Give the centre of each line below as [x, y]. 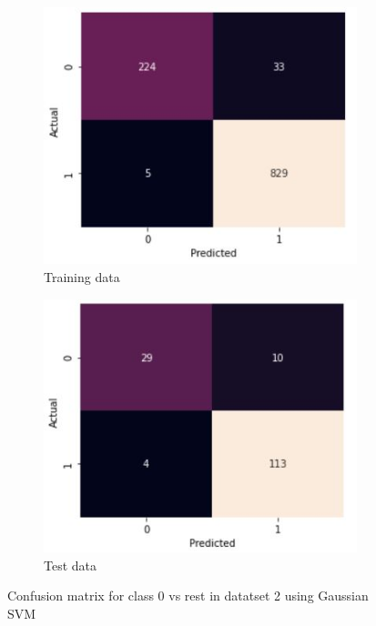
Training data [82, 277]
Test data [71, 565]
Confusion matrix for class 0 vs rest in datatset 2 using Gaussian [188, 596]
